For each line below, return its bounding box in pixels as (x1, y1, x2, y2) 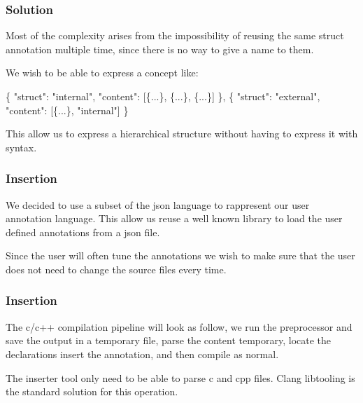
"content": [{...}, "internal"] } (6, 102, 129, 117)
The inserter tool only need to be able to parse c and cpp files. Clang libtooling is (6, 370, 355, 385)
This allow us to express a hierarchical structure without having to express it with (6, 126, 358, 141)
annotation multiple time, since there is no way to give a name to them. (6, 41, 314, 56)
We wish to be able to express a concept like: (6, 65, 199, 80)
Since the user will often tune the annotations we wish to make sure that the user (6, 248, 355, 263)
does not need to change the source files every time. (6, 261, 227, 276)
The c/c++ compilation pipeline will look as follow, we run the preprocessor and (6, 319, 353, 334)
